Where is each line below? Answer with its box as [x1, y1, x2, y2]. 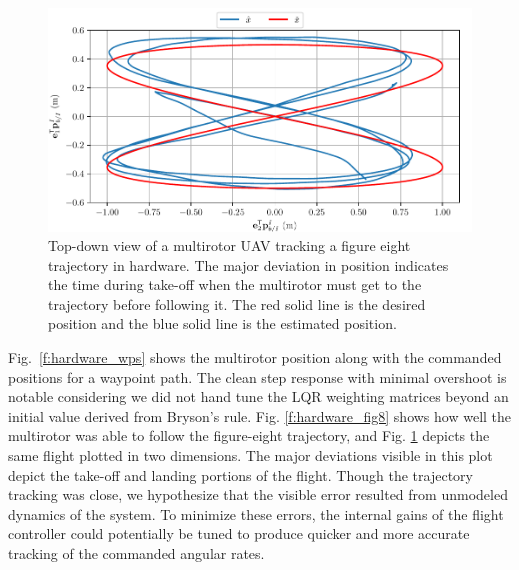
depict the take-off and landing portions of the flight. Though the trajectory [8, 464, 473, 485]
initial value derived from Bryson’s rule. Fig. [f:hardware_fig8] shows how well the [8, 405, 512, 426]
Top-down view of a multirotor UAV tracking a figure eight [48, 235, 411, 256]
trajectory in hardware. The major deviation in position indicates [48, 254, 449, 275]
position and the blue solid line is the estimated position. [48, 313, 397, 334]
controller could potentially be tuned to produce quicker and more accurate [8, 523, 470, 544]
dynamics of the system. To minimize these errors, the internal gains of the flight [8, 503, 504, 524]
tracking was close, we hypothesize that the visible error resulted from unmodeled [8, 484, 508, 505]
